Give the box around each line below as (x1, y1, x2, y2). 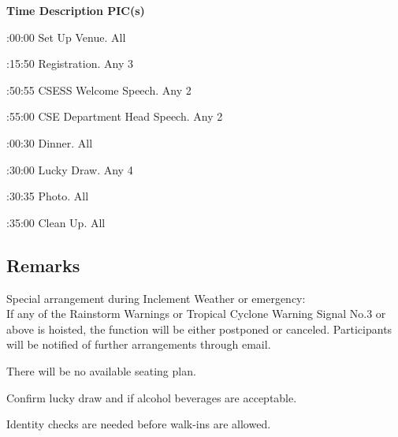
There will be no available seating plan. (6, 362, 196, 379)
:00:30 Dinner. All (6, 134, 93, 151)
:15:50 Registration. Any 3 (6, 55, 133, 72)
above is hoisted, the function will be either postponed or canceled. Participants (6, 320, 392, 337)
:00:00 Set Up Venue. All (6, 28, 126, 45)
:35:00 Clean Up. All (6, 214, 106, 230)
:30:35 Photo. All (6, 188, 89, 204)
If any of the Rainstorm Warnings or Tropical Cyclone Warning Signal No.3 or (6, 305, 386, 322)
